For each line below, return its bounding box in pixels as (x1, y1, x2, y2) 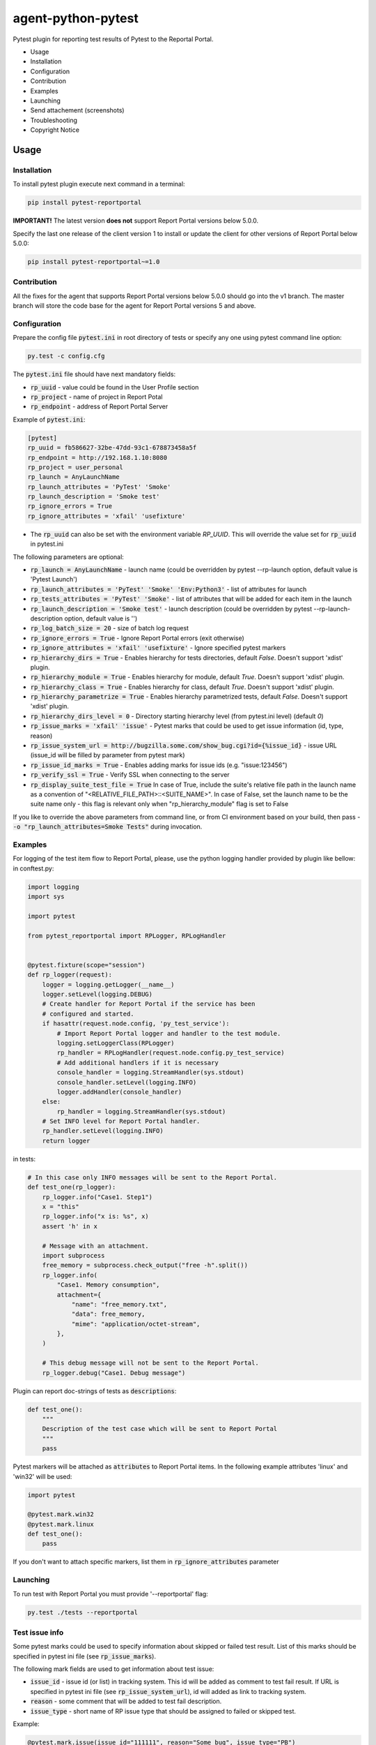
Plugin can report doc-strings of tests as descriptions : (13, 1386, 177, 1395)
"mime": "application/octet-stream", (71, 1320, 201, 1328)
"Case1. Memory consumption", (56, 1281, 160, 1289)
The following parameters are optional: (13, 552, 125, 561)
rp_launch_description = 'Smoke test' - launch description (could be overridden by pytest (30, 604, 313, 613)
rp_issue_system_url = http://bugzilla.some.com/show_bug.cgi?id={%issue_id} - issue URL (30, 741, 337, 750)
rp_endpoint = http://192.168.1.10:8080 (27, 454, 167, 461)
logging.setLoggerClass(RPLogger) (56, 1039, 175, 1047)
